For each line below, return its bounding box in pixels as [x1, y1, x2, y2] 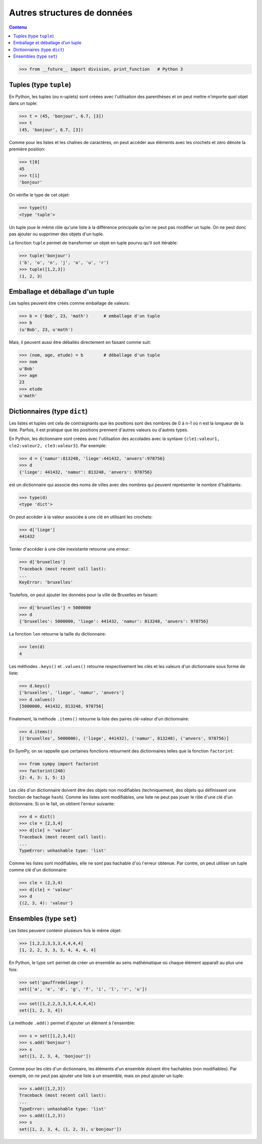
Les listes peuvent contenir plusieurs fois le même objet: [9, 927, 122, 933]
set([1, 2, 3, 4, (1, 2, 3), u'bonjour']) [19, 1126, 122, 1132]
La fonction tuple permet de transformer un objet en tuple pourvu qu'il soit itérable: [9, 240, 178, 246]
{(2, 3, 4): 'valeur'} [19, 900, 73, 906]
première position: [9, 146, 46, 152]
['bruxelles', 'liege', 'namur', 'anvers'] [19, 690, 125, 696]
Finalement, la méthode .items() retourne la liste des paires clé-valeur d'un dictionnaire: [9, 716, 189, 722]
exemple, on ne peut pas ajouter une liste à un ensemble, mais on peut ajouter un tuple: [9, 1073, 184, 1079]
